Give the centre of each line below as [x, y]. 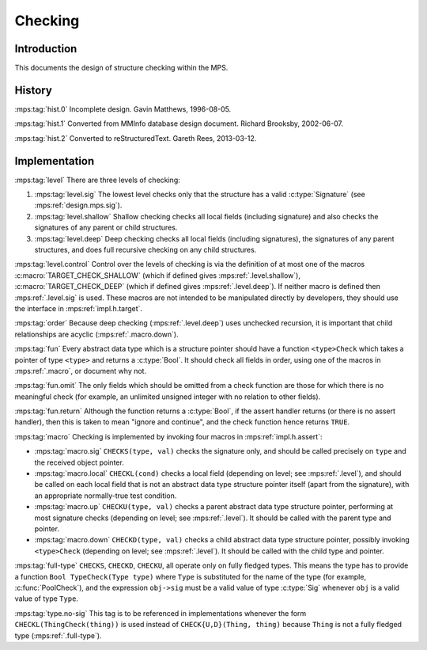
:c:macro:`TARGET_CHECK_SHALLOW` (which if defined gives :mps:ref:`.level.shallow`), [157, 275]
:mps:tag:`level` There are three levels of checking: [98, 180]
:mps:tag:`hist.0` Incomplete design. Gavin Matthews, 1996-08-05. [123, 109]
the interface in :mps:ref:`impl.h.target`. [78, 308]
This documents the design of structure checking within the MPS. [121, 68]
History [34, 90]
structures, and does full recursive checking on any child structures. [145, 250]
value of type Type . [47, 599]
